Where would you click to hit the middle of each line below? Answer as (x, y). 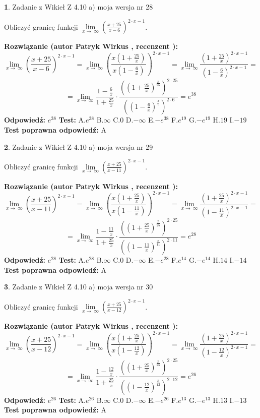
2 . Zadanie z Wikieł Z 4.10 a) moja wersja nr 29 (79, 146)
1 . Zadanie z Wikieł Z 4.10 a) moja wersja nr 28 (79, 7)
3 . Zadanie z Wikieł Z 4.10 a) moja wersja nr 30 (79, 287)
